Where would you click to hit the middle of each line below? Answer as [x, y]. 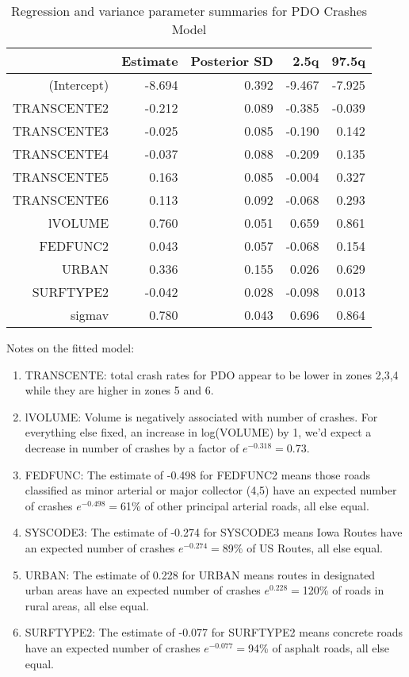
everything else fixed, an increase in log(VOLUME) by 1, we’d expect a [198, 432]
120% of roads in [343, 590]
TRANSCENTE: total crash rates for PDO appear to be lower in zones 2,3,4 [212, 374]
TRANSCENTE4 [61, 154]
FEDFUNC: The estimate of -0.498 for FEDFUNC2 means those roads [197, 474]
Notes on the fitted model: [71, 348]
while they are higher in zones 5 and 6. [119, 390]
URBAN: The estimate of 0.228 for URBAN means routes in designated [200, 574]
